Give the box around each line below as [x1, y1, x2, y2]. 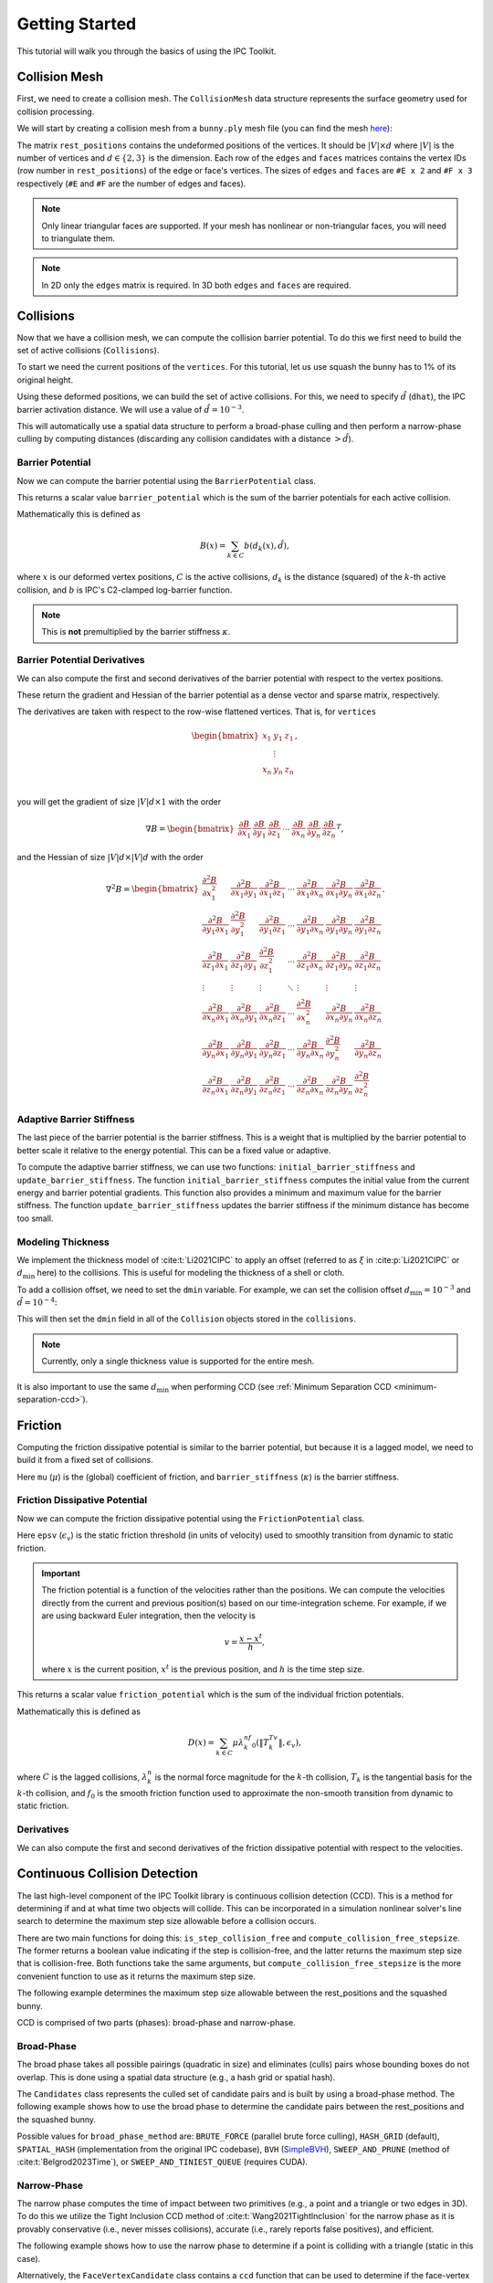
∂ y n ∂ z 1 [258, 1048, 287, 1061]
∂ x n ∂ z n [354, 1012, 383, 1025]
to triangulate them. [41, 233, 116, 244]
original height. [16, 374, 73, 385]
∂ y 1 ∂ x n [296, 923, 324, 936]
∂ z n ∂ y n [325, 1084, 353, 1097]
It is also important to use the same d [16, 1381, 157, 1392]
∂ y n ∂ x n [296, 1048, 324, 1061]
